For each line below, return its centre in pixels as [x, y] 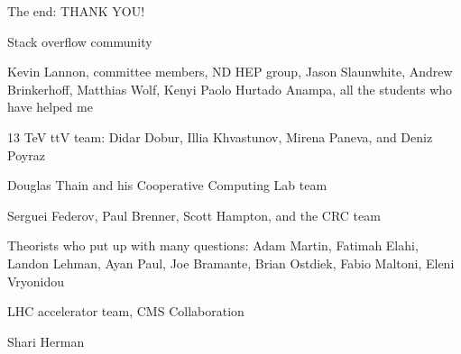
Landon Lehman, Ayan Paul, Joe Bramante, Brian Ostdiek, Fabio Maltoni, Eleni [231, 263]
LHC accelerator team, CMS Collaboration [126, 311]
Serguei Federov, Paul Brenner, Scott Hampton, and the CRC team [194, 215]
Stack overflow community [80, 41]
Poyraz [26, 154]
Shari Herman [46, 341]
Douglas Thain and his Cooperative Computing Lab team [167, 185]
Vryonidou [36, 281]
